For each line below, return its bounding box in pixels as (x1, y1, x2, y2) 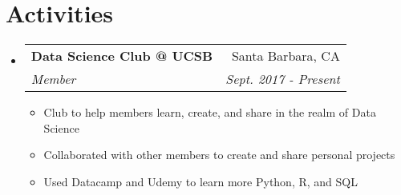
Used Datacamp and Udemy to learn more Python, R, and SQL (43, 173, 358, 189)
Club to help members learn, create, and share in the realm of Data (43, 104, 376, 121)
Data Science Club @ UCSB (30, 46, 213, 66)
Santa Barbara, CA (231, 46, 340, 66)
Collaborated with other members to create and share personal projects (43, 146, 395, 163)
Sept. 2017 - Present (225, 70, 340, 89)
